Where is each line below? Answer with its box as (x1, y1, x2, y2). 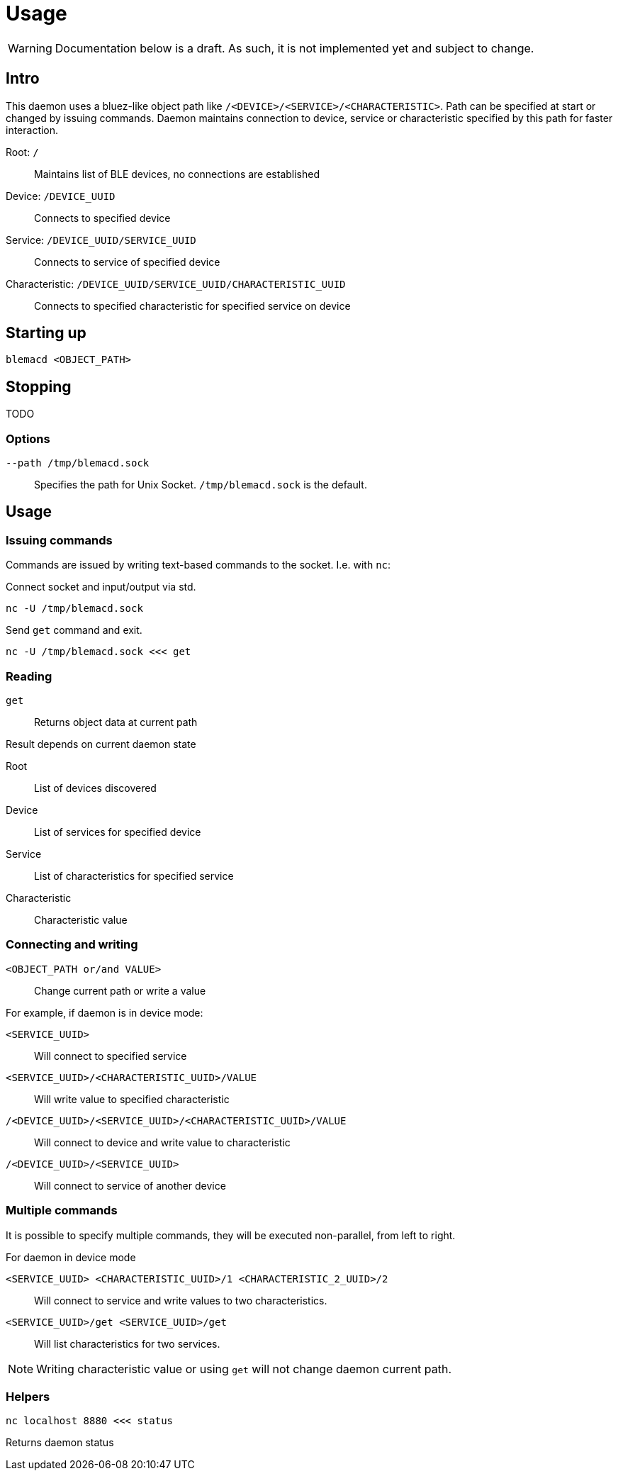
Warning (8, 40, 52, 55)
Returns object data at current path (34, 716, 198, 728)
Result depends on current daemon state (6, 738, 196, 750)
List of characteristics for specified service (34, 870, 234, 882)
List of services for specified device (34, 826, 201, 838)
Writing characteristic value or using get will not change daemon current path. (36, 1361, 452, 1376)
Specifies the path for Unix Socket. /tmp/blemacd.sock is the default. (34, 479, 367, 491)
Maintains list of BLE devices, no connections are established (34, 167, 320, 180)
